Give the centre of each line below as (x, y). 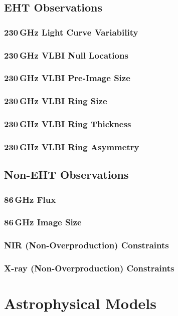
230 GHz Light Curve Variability (71, 32)
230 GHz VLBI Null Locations (66, 55)
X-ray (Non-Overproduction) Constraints (89, 268)
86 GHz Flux (30, 199)
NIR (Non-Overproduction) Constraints (86, 245)
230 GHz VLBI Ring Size (56, 101)
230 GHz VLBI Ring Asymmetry (72, 146)
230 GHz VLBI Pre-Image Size (67, 78)
